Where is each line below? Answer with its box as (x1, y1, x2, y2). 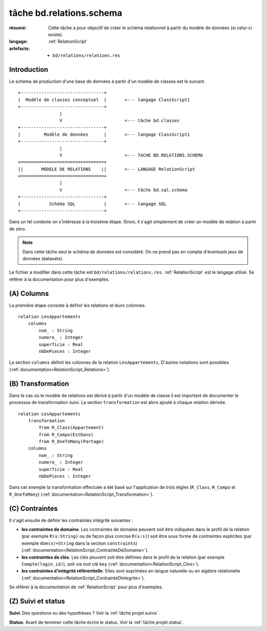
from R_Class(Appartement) (39, 425, 104, 431)
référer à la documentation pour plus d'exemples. (9, 276, 110, 282)
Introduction (9, 65, 48, 74)
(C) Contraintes (9, 504, 58, 513)
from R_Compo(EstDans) (39, 432, 94, 437)
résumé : (9, 25, 27, 31)
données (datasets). (22, 256, 64, 261)
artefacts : (9, 45, 30, 52)
